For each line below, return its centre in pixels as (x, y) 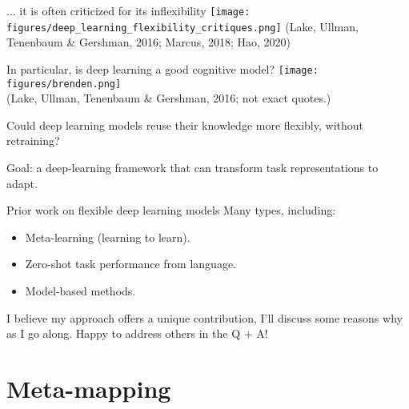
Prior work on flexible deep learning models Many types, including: (171, 210)
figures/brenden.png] (64, 84)
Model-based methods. (80, 290)
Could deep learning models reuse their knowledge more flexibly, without (185, 124)
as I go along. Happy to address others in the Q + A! (137, 333)
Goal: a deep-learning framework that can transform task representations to (192, 167)
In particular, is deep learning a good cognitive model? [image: (162, 68)
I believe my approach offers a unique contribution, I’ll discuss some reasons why (204, 317)
